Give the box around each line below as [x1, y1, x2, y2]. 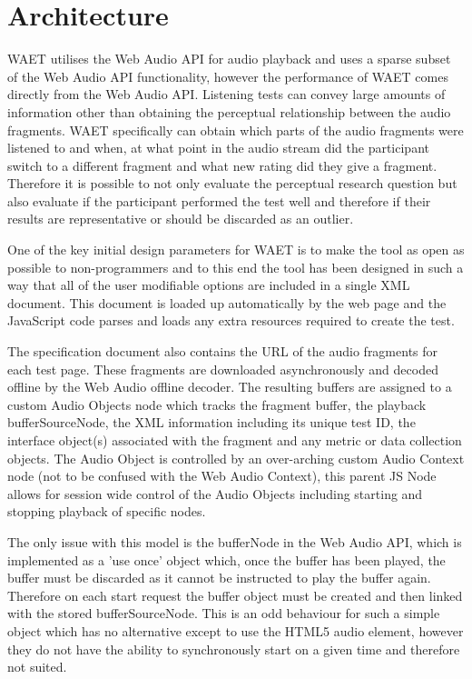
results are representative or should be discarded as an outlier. [7, 209, 354, 228]
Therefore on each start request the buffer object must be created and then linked [7, 585, 463, 604]
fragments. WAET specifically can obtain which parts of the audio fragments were [7, 120, 464, 139]
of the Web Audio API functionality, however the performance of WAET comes [7, 66, 448, 85]
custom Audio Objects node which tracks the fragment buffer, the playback [7, 394, 427, 414]
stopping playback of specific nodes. [7, 502, 206, 521]
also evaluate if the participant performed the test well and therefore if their [7, 191, 431, 210]
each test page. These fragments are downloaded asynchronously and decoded [7, 359, 438, 378]
